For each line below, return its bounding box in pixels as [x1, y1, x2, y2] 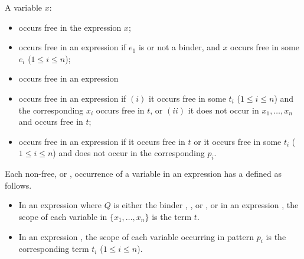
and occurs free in [18, 115, 83, 128]
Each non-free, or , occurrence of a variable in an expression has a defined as [5, 167, 282, 180]
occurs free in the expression [18, 21, 122, 33]
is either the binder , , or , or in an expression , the [113, 199, 299, 211]
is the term [152, 210, 192, 222]
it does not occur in [188, 103, 259, 116]
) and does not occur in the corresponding [53, 147, 205, 159]
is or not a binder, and [138, 41, 220, 53]
